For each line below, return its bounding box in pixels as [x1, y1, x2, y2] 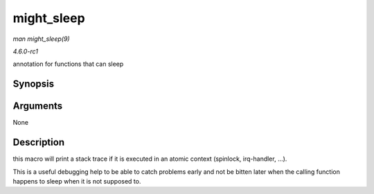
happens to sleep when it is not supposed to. [12, 177, 141, 185]
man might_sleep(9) [12, 35, 70, 43]
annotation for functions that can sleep [12, 60, 124, 69]
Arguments [12, 100, 63, 112]
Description [12, 136, 65, 148]
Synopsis [12, 78, 55, 90]
